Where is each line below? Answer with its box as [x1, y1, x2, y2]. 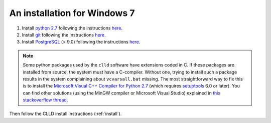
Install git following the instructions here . [22, 31, 106, 37]
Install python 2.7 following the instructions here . [22, 25, 123, 31]
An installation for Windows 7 [9, 7, 135, 18]
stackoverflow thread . [23, 97, 68, 103]
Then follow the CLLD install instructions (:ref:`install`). [9, 110, 122, 117]
